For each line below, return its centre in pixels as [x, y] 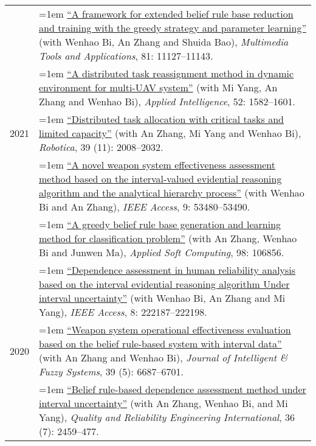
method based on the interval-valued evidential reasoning [160, 179]
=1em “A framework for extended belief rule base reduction [166, 14]
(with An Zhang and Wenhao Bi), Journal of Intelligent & [163, 357]
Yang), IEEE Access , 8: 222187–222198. [123, 312]
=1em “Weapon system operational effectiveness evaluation [165, 329]
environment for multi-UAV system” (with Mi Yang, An [158, 87]
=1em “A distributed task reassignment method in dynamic [167, 73]
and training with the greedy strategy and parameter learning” [173, 28]
